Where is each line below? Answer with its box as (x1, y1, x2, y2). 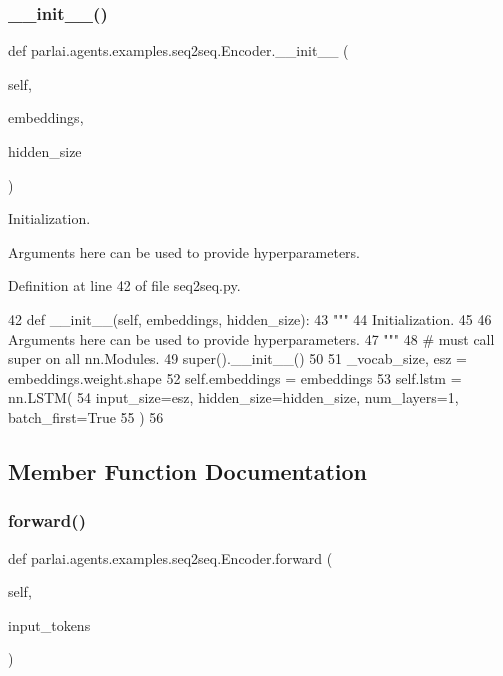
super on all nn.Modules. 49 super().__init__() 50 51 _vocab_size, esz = (8, 348, 467, 369)
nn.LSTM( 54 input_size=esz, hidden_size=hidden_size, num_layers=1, (8, 387, 459, 408)
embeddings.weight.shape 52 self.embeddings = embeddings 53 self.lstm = (8, 367, 462, 388)
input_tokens (8, 614, 91, 635)
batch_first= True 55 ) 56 (8, 406, 164, 427)
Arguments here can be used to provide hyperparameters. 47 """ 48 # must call (8, 328, 495, 349)
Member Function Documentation (8, 455, 368, 486)
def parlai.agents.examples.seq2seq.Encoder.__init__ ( (8, 40, 349, 61)
